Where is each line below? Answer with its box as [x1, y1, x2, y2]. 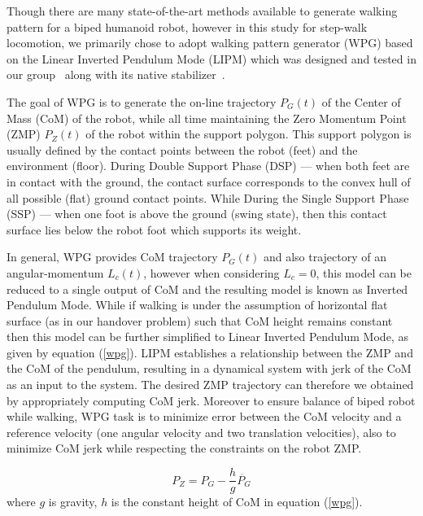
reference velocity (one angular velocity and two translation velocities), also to [7, 423, 396, 440]
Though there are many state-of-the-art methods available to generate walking [7, 2, 398, 19]
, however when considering [143, 264, 280, 281]
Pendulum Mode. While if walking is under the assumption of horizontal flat [7, 296, 388, 313]
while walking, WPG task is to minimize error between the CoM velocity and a [7, 408, 402, 425]
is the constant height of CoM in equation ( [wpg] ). [111, 493, 363, 510]
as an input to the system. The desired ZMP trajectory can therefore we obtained [7, 376, 414, 393]
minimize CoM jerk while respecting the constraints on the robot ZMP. [7, 439, 362, 457]
